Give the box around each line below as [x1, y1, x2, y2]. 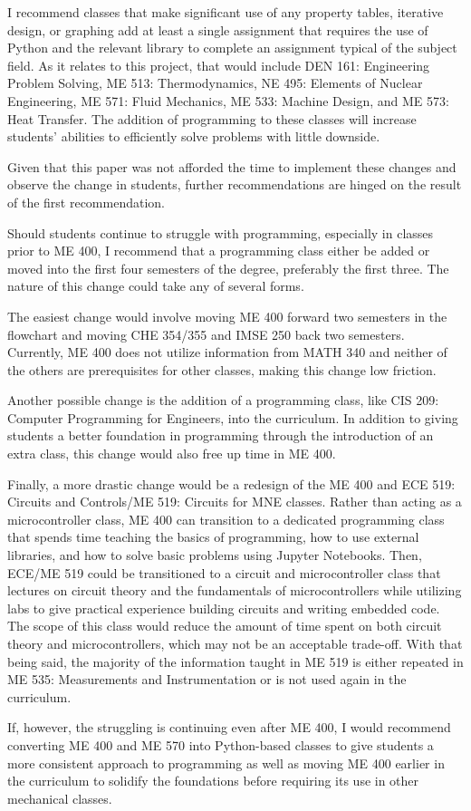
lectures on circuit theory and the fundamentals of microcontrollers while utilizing [7, 581, 462, 600]
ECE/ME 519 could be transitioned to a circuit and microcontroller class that [7, 563, 441, 582]
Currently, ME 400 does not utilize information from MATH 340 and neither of [7, 343, 447, 362]
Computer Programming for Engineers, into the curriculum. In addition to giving [7, 408, 458, 427]
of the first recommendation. [7, 192, 165, 211]
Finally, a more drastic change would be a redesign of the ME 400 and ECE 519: [7, 474, 456, 493]
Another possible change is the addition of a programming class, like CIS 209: [7, 391, 439, 410]
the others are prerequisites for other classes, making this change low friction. [7, 360, 437, 379]
